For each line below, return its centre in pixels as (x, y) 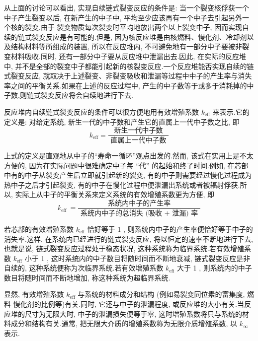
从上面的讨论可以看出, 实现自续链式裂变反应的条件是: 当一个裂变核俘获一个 (127, 7)
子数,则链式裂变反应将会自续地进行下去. (69, 95)
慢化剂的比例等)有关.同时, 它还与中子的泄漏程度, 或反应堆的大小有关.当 (129, 304)
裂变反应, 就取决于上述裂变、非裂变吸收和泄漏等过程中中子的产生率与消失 (131, 76)
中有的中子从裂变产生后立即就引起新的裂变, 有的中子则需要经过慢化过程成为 (128, 175)
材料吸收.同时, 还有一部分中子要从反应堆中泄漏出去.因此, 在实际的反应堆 (128, 56)
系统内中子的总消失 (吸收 (121, 213)
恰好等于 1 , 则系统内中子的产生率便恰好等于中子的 (170, 229)
